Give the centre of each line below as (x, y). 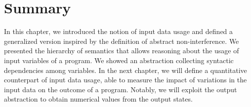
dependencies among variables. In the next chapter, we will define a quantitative (125, 70)
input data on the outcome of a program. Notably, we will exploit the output (121, 89)
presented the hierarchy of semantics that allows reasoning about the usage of (122, 51)
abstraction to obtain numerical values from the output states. (98, 99)
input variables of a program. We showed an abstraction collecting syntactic (119, 60)
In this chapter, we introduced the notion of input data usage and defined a (119, 31)
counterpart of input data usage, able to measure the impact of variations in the (125, 80)
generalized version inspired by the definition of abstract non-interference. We (122, 41)
